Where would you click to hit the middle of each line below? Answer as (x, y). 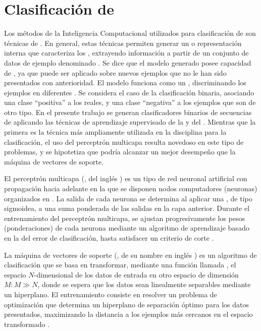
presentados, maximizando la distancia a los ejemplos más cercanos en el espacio (128, 314)
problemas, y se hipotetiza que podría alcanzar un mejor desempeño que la (120, 152)
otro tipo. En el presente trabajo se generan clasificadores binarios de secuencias (128, 112)
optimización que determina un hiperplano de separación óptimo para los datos (126, 304)
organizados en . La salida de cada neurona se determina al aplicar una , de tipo (128, 198)
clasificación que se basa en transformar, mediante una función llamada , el (120, 265)
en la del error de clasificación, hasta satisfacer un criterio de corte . (109, 238)
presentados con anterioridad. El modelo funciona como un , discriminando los (125, 82)
